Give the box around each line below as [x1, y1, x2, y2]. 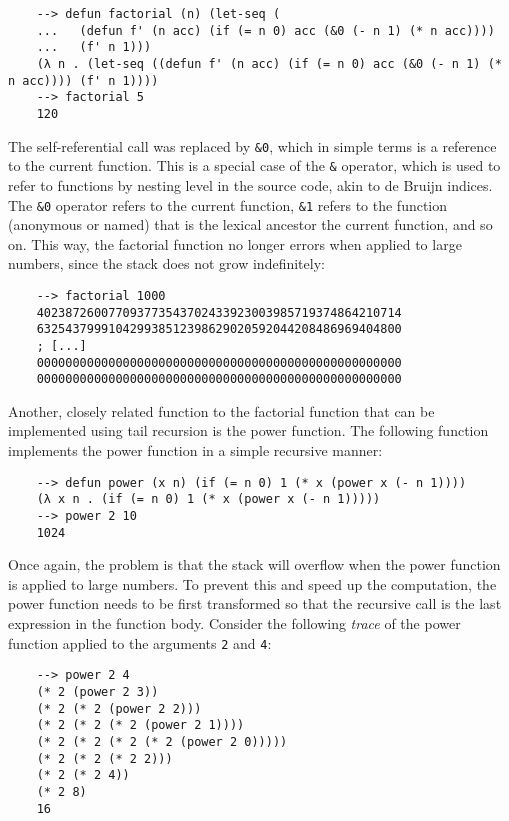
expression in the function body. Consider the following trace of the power [8, 613, 461, 634]
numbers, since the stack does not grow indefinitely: [8, 253, 325, 274]
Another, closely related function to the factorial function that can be [8, 400, 435, 421]
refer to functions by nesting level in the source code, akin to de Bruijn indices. [8, 174, 493, 195]
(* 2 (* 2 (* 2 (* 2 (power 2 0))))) [36, 734, 288, 749]
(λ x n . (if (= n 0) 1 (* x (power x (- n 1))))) [36, 492, 381, 507]
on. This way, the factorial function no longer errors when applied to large [8, 233, 462, 254]
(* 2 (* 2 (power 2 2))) [36, 701, 202, 716]
